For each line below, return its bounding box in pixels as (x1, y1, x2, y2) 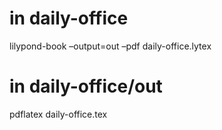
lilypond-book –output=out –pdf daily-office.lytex (9, 40, 212, 52)
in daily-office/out (9, 75, 163, 98)
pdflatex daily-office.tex (9, 108, 108, 120)
